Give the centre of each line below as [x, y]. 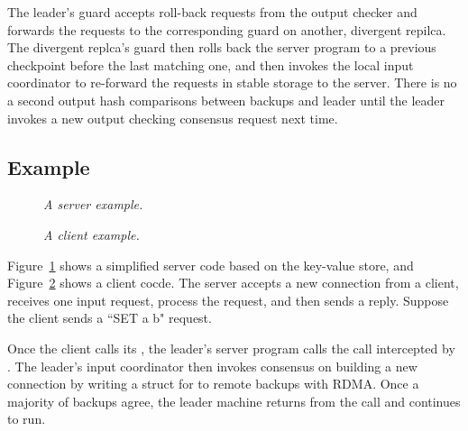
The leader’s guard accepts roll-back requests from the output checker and [212, 12]
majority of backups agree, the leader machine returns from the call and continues [234, 401]
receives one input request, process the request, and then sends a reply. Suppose [228, 300]
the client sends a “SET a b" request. [110, 318]
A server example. [93, 204]
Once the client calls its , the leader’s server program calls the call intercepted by [231, 348]
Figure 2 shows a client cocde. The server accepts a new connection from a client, [233, 283]
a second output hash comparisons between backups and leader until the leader [226, 100]
